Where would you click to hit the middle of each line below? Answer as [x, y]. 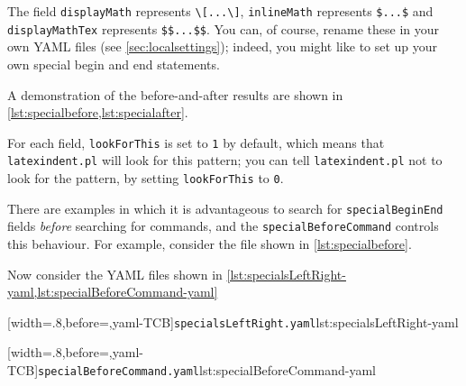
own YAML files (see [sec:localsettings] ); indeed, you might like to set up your [223, 46]
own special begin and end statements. [114, 64]
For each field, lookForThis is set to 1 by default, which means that [196, 142]
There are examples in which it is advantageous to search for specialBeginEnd [225, 208]
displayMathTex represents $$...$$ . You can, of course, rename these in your [224, 28]
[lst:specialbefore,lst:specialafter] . [98, 112]
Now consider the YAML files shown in [115, 274]
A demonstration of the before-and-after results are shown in [175, 94]
